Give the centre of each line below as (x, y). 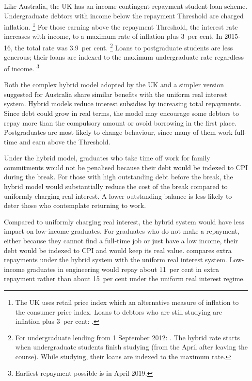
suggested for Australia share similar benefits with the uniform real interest (116, 94)
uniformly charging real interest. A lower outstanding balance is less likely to (118, 196)
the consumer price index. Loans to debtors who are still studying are (119, 311)
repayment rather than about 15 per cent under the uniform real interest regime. (125, 278)
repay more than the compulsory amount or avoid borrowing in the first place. (120, 122)
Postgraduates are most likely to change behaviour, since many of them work (118, 132)
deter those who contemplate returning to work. (75, 205)
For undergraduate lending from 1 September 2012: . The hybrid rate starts (127, 337)
